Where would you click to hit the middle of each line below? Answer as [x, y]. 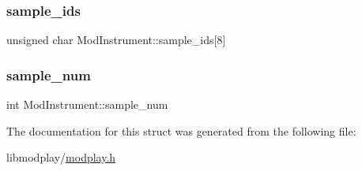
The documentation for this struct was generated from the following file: [181, 130]
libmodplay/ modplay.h [61, 157]
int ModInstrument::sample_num [87, 104]
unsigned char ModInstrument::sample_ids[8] [116, 40]
